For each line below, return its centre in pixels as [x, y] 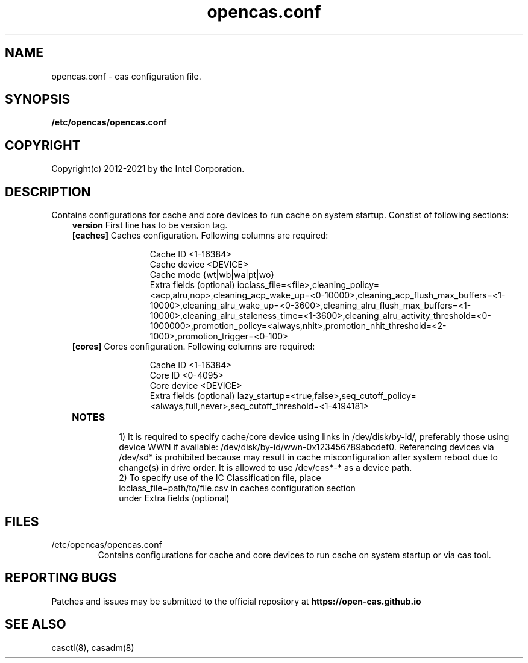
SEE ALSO [36, 624]
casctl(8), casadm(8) [93, 647]
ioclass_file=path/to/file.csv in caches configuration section [237, 488]
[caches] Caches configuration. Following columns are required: [200, 236]
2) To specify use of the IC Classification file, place [220, 478]
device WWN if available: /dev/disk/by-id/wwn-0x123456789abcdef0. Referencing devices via [306, 447]
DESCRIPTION [48, 192]
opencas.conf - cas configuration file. [126, 76]
